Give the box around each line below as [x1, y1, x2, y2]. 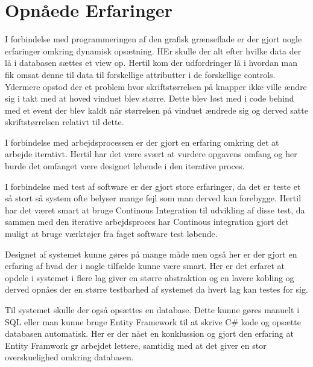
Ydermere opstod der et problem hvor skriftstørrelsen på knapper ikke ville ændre [5, 80, 307, 93]
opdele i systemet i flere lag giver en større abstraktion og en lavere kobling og [5, 271, 294, 284]
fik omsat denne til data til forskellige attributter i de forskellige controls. [5, 68, 276, 80]
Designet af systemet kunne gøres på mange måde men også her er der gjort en [5, 247, 297, 260]
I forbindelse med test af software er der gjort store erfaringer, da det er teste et [5, 180, 301, 192]
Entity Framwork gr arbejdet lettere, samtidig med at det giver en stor [5, 339, 267, 351]
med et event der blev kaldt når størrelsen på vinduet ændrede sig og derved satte [5, 103, 308, 116]
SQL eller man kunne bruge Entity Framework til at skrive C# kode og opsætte [5, 315, 301, 328]
